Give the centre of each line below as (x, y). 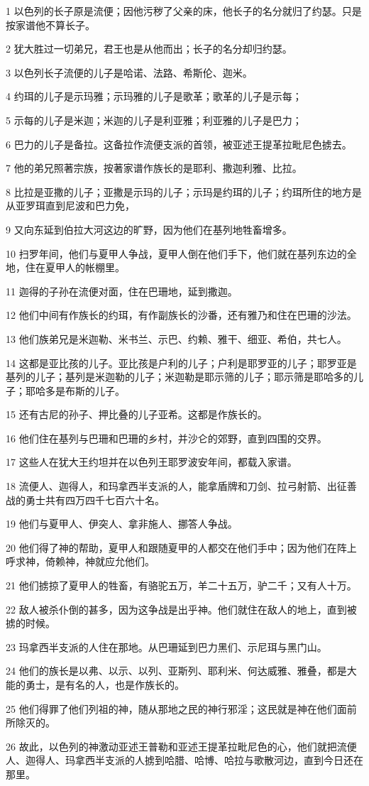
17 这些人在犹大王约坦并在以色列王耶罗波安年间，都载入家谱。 (152, 462)
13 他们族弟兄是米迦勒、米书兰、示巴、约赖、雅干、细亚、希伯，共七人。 (176, 338)
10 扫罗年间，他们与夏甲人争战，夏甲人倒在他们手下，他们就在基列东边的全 (181, 253)
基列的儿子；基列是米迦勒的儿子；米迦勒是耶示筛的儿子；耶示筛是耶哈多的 (180, 377)
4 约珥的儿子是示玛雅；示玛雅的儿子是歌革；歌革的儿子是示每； (154, 96)
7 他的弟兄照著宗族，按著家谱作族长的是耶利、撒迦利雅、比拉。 (154, 168)
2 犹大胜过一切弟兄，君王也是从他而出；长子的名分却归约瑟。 (149, 49)
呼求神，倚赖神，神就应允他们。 (80, 561)
